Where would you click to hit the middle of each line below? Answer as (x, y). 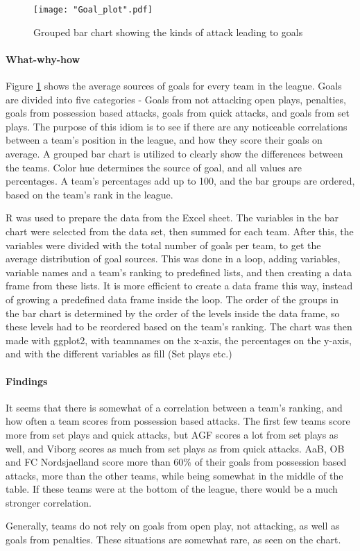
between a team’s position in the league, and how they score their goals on (164, 140)
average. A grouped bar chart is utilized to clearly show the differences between (174, 154)
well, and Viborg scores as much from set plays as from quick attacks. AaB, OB (175, 448)
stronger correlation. (49, 502)
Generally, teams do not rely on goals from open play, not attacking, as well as (173, 526)
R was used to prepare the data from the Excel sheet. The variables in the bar (172, 218)
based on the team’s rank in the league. (89, 194)
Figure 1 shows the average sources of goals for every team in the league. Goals (174, 86)
